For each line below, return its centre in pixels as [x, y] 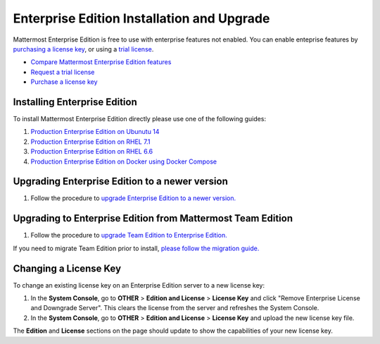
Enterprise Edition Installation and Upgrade [141, 18]
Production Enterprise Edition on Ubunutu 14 [95, 132]
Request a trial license [63, 72]
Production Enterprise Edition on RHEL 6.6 [92, 152]
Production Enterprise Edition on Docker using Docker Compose [124, 161]
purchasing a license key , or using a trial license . [83, 49]
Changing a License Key [67, 268]
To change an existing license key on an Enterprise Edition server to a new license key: [139, 285]
